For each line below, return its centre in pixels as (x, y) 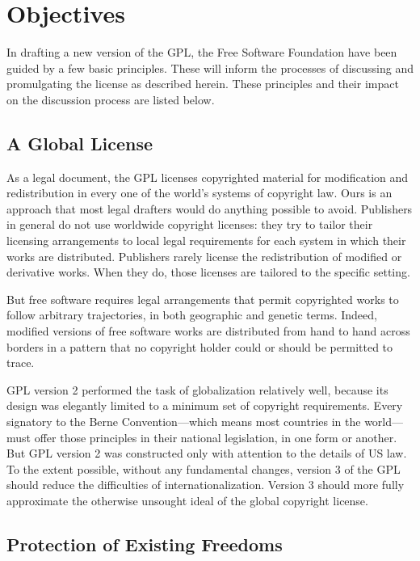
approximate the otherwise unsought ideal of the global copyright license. (187, 500)
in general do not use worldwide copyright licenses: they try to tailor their (190, 224)
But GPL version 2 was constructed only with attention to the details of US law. (207, 453)
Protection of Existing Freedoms (145, 544)
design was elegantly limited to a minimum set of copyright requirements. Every (205, 405)
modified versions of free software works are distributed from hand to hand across (208, 331)
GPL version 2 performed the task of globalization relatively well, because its (197, 389)
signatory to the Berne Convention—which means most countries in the (184, 422)
